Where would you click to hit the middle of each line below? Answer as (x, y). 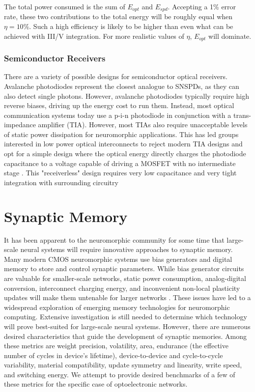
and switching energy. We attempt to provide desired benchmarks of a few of (120, 374)
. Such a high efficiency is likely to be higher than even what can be (131, 26)
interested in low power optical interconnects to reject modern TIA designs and (123, 144)
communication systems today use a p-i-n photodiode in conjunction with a (118, 115)
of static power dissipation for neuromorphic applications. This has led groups (121, 134)
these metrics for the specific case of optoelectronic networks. (96, 384)
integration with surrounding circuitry (61, 182)
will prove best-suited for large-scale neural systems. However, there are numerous (127, 326)
